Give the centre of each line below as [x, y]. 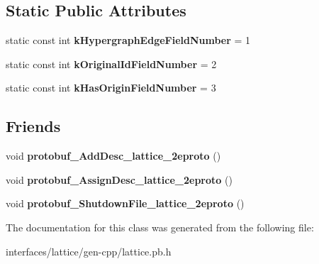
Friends [33, 126]
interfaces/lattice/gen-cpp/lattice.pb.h [89, 251]
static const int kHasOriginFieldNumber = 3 [111, 88]
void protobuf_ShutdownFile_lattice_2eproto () [125, 203]
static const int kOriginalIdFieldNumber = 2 [111, 64]
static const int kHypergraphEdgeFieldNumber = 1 [128, 40]
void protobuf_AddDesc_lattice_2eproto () [113, 156]
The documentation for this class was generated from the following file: [160, 227]
